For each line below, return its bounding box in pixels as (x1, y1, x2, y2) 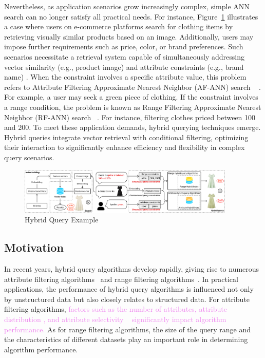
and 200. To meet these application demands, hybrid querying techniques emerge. (4, 122, 261, 133)
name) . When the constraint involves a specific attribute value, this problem (4, 71, 247, 82)
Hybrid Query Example (25, 214, 99, 225)
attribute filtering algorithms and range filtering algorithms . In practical (4, 273, 238, 284)
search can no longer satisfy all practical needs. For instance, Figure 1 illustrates (4, 11, 258, 22)
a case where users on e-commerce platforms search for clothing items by (4, 21, 233, 32)
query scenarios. (4, 152, 54, 162)
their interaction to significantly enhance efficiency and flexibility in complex (4, 142, 245, 153)
